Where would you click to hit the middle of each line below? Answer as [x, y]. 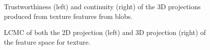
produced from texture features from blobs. [68, 16]
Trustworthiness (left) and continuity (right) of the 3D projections [102, 6]
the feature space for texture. [47, 42]
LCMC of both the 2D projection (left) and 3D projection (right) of [105, 32]
